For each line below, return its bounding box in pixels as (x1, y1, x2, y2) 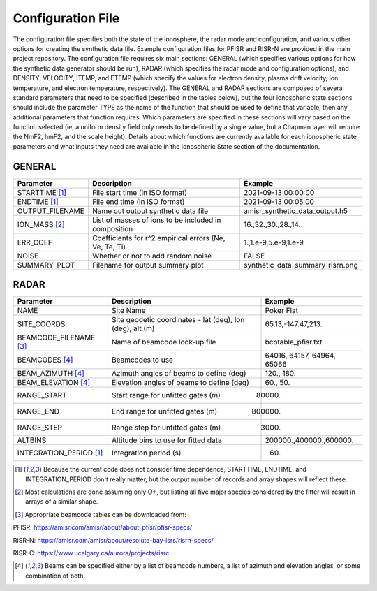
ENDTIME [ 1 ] (17, 196, 59, 206)
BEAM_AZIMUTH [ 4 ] (17, 369, 85, 379)
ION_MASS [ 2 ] (17, 219, 66, 229)
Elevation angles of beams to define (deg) (112, 378, 249, 388)
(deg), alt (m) (112, 323, 155, 333)
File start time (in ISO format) (91, 187, 188, 197)
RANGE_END (17, 407, 59, 416)
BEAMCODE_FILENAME (17, 333, 96, 342)
